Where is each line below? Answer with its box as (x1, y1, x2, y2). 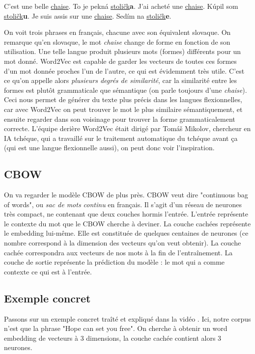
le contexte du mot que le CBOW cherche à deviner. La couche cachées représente (4, 218, 251, 228)
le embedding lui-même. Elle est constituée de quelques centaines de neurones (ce (4, 228, 249, 238)
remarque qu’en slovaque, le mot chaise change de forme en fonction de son (4, 36, 230, 47)
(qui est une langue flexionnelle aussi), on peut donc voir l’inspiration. (4, 142, 215, 153)
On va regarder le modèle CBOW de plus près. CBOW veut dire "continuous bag (4, 190, 248, 200)
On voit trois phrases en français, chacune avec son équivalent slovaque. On (4, 27, 231, 37)
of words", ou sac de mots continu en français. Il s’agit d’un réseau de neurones (4, 199, 242, 209)
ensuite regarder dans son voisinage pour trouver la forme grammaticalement (4, 113, 235, 124)
